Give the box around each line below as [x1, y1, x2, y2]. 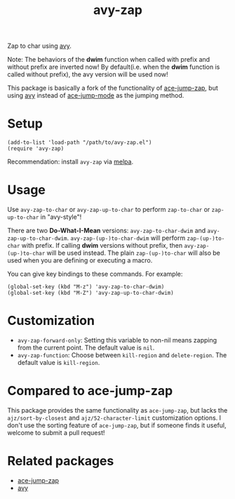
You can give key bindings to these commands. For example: [7, 270, 183, 279]
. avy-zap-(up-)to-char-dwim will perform [67, 234, 186, 242]
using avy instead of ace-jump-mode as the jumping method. [7, 91, 184, 100]
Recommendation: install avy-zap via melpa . [7, 157, 134, 166]
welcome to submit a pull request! [7, 428, 105, 437]
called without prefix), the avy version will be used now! [7, 70, 168, 79]
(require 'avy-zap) [7, 145, 65, 152]
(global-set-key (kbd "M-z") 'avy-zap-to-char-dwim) [7, 284, 165, 291]
